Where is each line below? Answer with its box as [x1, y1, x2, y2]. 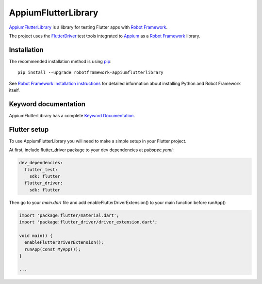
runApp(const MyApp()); [24, 246, 81, 252]
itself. [9, 87, 20, 93]
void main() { [19, 233, 53, 238]
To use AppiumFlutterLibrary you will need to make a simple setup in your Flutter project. [9, 138, 187, 144]
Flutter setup [9, 125, 49, 133]
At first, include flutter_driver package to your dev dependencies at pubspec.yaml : [9, 147, 174, 153]
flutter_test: [24, 167, 58, 172]
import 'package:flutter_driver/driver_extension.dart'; [19, 220, 158, 225]
